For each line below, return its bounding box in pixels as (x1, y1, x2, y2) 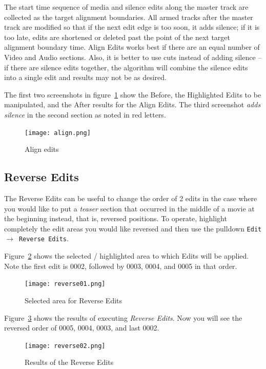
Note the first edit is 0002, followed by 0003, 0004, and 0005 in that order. (4, 260, 237, 271)
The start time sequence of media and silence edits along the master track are (4, 2, 249, 12)
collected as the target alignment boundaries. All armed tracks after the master (4, 11, 253, 22)
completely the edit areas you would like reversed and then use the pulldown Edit (4, 223, 262, 234)
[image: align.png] (25, 129, 91, 137)
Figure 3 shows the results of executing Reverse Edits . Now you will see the (4, 312, 242, 323)
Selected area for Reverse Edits (25, 295, 122, 305)
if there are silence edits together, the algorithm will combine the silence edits (4, 62, 248, 72)
